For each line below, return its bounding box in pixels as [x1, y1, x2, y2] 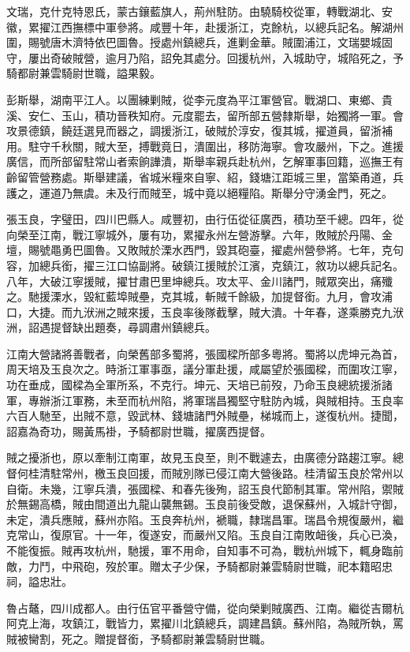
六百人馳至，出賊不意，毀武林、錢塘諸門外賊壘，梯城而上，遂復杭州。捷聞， [6, 407, 404, 424]
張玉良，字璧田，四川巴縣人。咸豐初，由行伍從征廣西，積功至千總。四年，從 [6, 211, 404, 227]
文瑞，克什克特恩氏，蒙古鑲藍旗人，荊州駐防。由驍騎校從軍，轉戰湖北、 [6, 3, 382, 19]
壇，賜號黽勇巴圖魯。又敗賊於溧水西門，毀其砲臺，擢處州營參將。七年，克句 [6, 242, 404, 258]
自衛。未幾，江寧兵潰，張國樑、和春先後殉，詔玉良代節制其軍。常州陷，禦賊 [6, 480, 404, 496]
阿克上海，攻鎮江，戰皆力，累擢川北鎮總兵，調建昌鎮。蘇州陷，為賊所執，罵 [6, 615, 404, 631]
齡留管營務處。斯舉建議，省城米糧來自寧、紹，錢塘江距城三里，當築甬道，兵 [6, 168, 404, 185]
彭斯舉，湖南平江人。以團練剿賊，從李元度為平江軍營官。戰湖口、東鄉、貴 [6, 91, 393, 107]
